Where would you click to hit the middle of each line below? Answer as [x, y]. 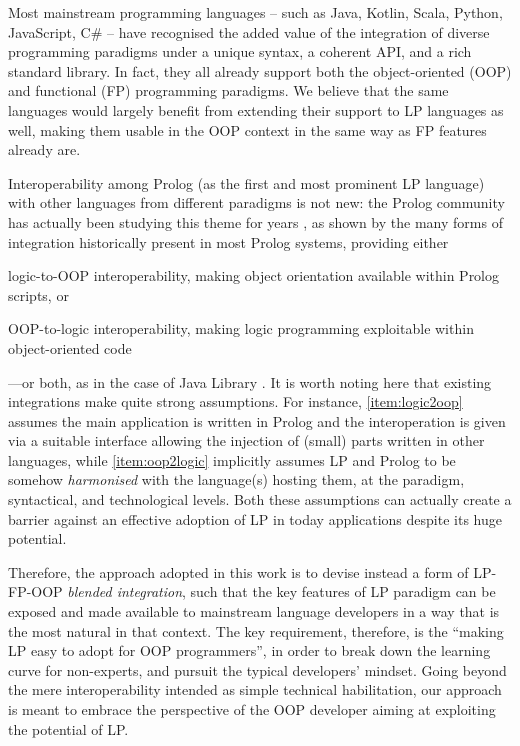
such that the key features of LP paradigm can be [343, 591]
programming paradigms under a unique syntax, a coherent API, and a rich [240, 51]
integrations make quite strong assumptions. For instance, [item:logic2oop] [235, 401]
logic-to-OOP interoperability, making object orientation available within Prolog [254, 275]
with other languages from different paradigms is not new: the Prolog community [256, 202]
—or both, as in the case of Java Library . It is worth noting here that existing [250, 381]
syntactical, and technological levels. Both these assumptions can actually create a [260, 499]
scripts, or [38, 294]
